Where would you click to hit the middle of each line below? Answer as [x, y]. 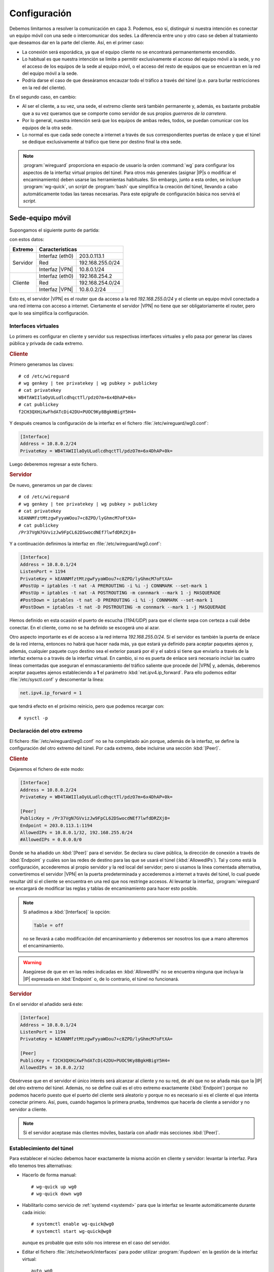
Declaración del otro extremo [46, 731]
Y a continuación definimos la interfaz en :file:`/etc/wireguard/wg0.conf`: [85, 544]
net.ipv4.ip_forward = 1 [51, 693]
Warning [32, 962]
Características [58, 249]
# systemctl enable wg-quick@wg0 [73, 1224]
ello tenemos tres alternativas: [41, 1166]
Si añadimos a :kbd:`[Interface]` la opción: [67, 912]
